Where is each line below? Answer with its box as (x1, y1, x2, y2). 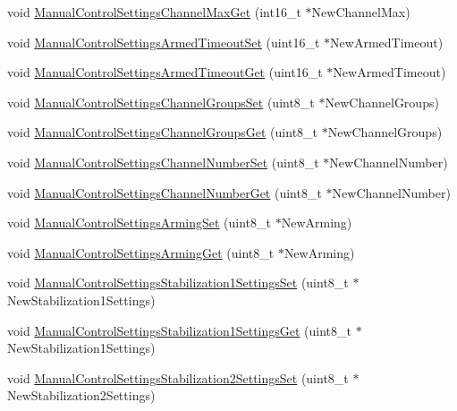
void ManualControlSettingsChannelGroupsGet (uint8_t (7, 123, 318, 141)
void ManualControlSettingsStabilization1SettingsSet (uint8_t (7, 273, 349, 292)
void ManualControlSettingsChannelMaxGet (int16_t (7, 3, 301, 21)
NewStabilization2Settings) (7, 386, 156, 405)
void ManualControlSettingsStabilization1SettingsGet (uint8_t (7, 321, 352, 339)
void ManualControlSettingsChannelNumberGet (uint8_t (7, 183, 322, 201)
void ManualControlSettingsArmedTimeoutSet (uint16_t (7, 32, 320, 51)
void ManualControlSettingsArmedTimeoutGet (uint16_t (7, 63, 323, 81)
